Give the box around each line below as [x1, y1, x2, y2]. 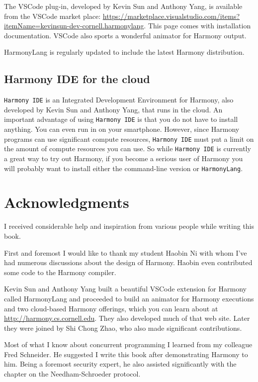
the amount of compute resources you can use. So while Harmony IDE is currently [4, 143, 251, 154]
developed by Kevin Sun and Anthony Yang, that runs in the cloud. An [4, 104, 223, 114]
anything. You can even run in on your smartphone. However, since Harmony [4, 124, 240, 134]
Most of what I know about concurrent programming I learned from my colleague [4, 339, 253, 350]
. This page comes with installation [144, 20, 251, 31]
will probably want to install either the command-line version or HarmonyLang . [4, 163, 243, 173]
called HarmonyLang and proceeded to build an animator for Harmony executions [4, 293, 254, 303]
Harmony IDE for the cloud [4, 71, 150, 87]
